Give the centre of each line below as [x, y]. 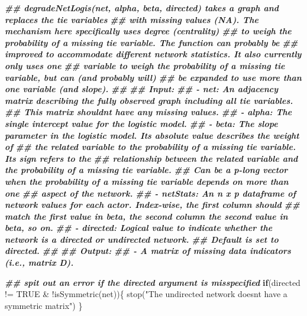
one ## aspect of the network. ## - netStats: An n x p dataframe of [151, 193]
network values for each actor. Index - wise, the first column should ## [152, 205]
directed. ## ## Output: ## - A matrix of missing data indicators [148, 251]
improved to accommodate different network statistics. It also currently [153, 54]
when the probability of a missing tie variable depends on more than [147, 181]
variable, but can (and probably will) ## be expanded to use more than [153, 77]
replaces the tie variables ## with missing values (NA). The [132, 19]
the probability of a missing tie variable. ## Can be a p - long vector [146, 170]
